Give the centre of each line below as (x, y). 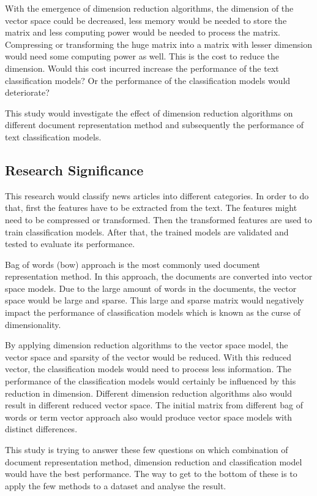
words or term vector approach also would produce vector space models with (149, 417)
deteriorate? (27, 92)
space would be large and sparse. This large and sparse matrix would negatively (155, 300)
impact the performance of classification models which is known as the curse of (153, 312)
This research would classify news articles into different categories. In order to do (157, 195)
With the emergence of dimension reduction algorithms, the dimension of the (149, 8)
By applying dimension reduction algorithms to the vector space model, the (147, 345)
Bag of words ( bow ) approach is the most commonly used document (133, 264)
